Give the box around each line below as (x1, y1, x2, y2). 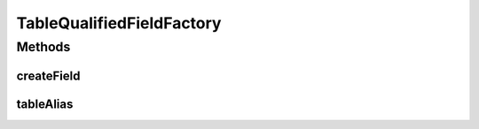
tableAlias (16, 96, 74, 111)
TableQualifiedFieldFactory (16, 13, 222, 33)
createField (16, 68, 81, 83)
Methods (16, 39, 71, 55)
